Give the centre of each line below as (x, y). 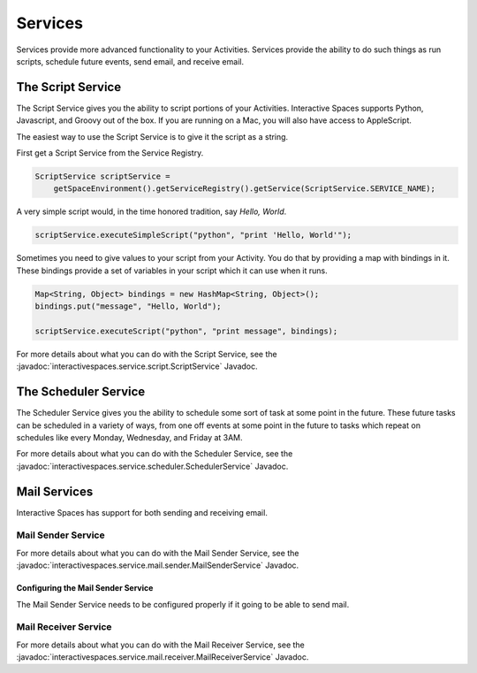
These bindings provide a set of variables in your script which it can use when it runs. (172, 271)
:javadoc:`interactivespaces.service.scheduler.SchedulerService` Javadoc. (152, 466)
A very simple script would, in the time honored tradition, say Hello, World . (151, 211)
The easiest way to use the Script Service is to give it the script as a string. (152, 136)
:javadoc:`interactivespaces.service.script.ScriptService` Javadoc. (137, 366)
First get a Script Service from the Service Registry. (110, 153)
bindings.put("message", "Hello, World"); (128, 306)
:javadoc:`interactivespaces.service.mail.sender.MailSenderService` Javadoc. (158, 565)
